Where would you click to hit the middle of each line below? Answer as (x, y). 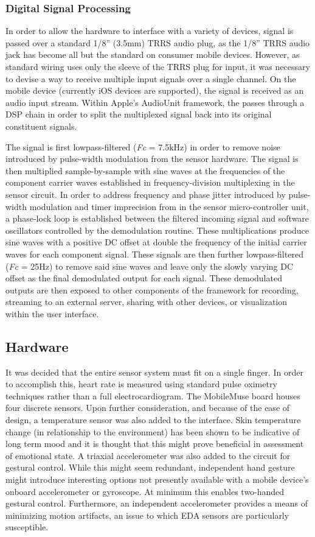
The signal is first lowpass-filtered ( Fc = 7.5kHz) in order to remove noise (143, 146)
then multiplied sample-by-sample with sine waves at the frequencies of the (145, 170)
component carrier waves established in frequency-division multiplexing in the (150, 182)
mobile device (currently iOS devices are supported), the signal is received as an (155, 90)
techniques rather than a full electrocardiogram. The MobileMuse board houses (153, 395)
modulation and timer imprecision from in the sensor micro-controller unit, (169, 206)
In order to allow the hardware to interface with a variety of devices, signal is (150, 31)
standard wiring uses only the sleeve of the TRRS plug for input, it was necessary (158, 66)
